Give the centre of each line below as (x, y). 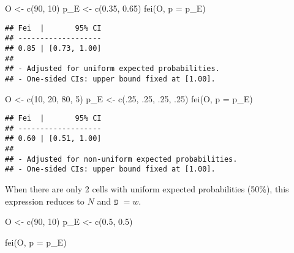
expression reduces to (45, 201)
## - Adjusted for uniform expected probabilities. (112, 69)
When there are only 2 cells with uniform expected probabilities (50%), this (147, 189)
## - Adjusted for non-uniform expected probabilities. (121, 159)
